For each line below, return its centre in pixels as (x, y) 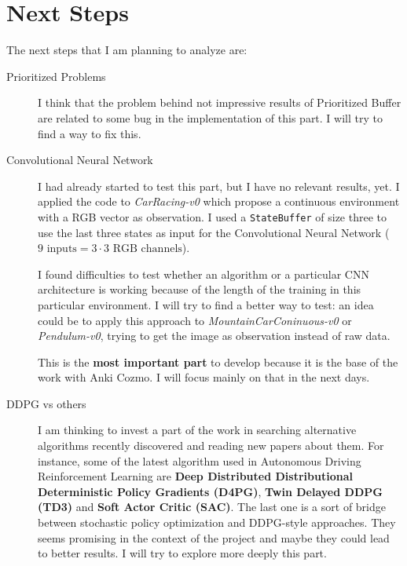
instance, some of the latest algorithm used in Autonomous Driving (200, 460)
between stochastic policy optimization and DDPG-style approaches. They (217, 522)
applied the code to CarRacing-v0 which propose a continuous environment (219, 201)
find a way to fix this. (90, 133)
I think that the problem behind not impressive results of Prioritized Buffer (220, 102)
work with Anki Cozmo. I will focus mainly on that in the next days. (204, 377)
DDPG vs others (46, 403)
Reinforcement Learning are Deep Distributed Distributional (195, 476)
